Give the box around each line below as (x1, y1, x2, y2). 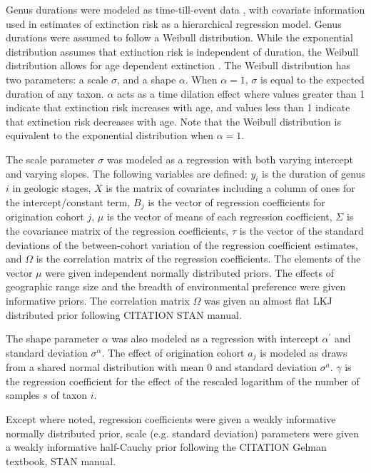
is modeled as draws (260, 345, 347, 360)
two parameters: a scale (6, 71, 108, 86)
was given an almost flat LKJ (203, 293, 332, 307)
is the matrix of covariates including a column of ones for (106, 180, 355, 195)
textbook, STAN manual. (6, 453, 116, 468)
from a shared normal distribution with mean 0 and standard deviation (6, 360, 317, 375)
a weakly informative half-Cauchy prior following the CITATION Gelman (6, 439, 327, 454)
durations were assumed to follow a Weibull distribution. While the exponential (6, 30, 353, 45)
